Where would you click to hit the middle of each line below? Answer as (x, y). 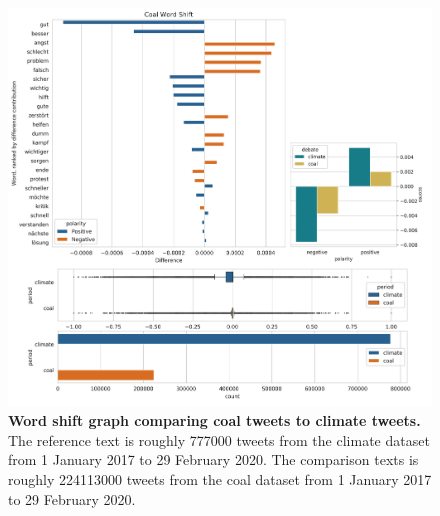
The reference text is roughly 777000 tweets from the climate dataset (219, 439)
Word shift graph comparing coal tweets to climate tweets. (214, 420)
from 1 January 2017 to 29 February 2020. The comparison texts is (213, 459)
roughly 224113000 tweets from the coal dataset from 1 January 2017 (220, 479)
